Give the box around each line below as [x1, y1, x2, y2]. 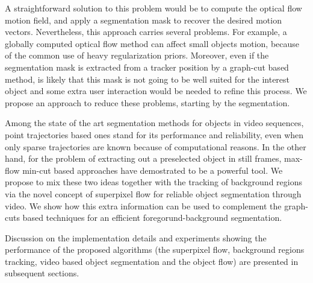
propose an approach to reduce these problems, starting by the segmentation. [5, 96, 290, 109]
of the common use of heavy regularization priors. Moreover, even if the [5, 49, 269, 62]
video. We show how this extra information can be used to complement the [5, 199, 282, 212]
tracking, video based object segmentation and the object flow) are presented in [5, 255, 299, 267]
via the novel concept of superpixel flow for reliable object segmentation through [5, 187, 302, 200]
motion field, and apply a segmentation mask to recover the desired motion [5, 13, 282, 26]
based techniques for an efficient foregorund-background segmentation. [22, 211, 282, 224]
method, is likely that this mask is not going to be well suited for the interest [5, 72, 290, 85]
